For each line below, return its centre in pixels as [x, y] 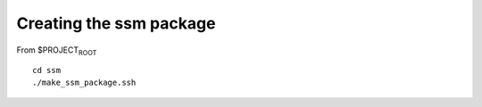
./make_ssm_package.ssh [84, 83]
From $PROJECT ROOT [57, 51]
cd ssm [47, 70]
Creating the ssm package [116, 23]
